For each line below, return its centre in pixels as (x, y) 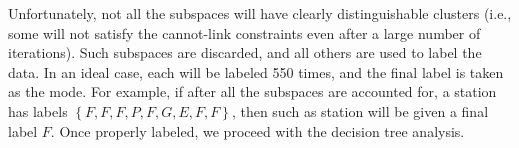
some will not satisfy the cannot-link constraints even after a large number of (244, 32)
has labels (38, 110)
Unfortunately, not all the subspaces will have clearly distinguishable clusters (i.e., (260, 13)
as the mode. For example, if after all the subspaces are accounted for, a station (252, 91)
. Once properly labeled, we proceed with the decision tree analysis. (257, 130)
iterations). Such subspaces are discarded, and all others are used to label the (245, 52)
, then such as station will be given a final (360, 110)
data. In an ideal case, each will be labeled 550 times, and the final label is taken (256, 71)
